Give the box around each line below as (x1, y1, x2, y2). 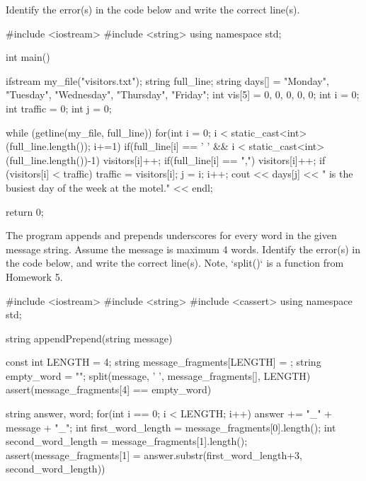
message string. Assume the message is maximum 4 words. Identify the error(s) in (6, 241, 360, 256)
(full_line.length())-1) (6, 152, 101, 167)
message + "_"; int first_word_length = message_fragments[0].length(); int (6, 419, 336, 434)
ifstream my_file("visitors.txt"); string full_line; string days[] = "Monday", (6, 73, 329, 88)
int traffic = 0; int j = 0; (6, 100, 112, 115)
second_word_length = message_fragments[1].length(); (6, 434, 248, 448)
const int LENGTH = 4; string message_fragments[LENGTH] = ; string (6, 354, 321, 369)
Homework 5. (6, 269, 63, 284)
